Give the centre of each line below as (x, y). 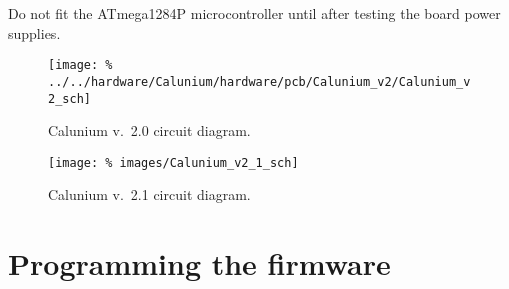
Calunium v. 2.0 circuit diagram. (149, 130)
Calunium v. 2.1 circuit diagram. (149, 194)
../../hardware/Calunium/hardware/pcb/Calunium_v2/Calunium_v (259, 81)
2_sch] (69, 98)
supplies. (34, 32)
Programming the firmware (199, 263)
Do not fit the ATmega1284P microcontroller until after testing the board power (254, 13)
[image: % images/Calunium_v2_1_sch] (173, 162)
